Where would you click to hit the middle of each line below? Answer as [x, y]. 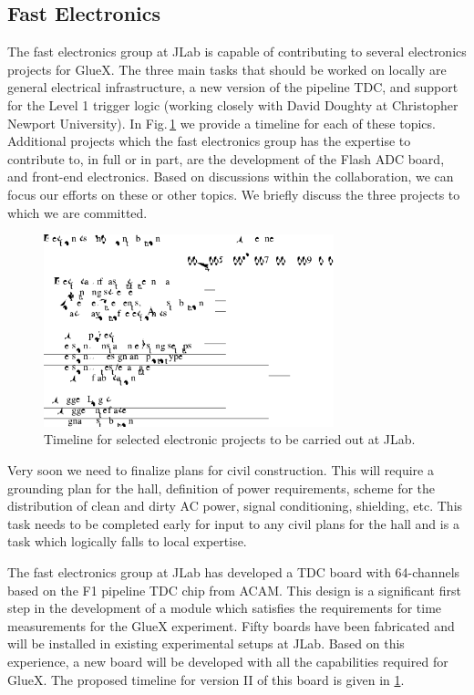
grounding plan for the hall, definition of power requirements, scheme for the [222, 488]
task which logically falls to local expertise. [127, 541]
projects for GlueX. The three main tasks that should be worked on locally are [227, 69]
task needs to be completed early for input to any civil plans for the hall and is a [233, 523]
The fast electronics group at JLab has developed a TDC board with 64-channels [234, 571]
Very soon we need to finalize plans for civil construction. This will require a [221, 469]
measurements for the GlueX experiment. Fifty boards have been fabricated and [231, 625]
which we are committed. [77, 212]
